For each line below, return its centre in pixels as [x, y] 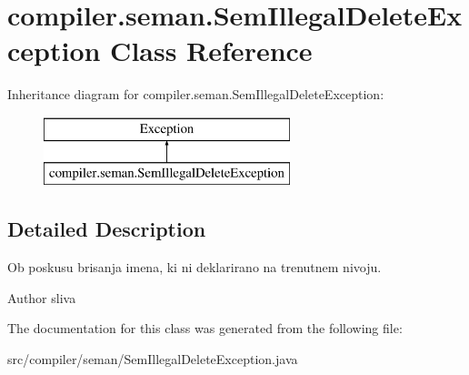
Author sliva [42, 297]
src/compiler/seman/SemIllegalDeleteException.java [153, 359]
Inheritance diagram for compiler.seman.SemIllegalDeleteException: [196, 94]
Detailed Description [107, 229]
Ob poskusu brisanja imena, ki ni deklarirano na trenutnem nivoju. [195, 267]
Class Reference [211, 51]
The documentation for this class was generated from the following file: [205, 328]
